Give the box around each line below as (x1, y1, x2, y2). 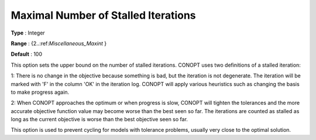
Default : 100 (11, 50, 42, 58)
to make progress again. (11, 88, 70, 95)
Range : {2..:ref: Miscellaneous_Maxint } (11, 40, 107, 47)
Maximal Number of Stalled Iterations (11, 9, 196, 22)
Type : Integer (11, 29, 45, 36)
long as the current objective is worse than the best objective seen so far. (11, 116, 188, 123)
